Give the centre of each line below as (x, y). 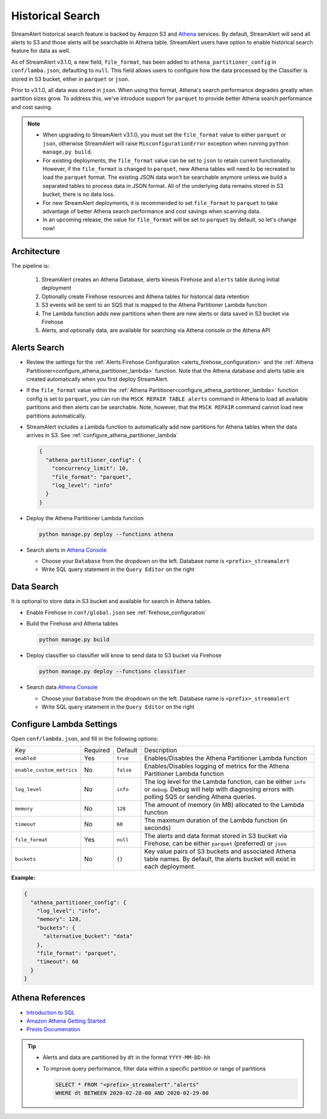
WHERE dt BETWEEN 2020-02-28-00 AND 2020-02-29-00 (132, 1093)
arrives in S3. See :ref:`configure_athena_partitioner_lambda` (102, 435)
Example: (23, 878)
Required (97, 750)
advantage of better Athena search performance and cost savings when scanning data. (152, 211)
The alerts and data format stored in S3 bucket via (216, 836)
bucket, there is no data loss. (79, 195)
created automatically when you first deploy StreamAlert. (97, 379)
